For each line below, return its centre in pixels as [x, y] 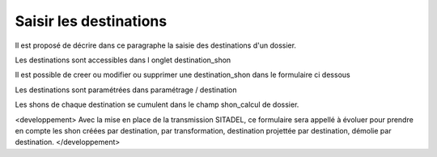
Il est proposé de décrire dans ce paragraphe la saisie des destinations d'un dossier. [156, 45]
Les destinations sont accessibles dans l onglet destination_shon [123, 60]
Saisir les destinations [91, 21]
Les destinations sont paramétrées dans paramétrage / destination [126, 90]
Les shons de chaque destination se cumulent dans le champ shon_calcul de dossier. [157, 104]
